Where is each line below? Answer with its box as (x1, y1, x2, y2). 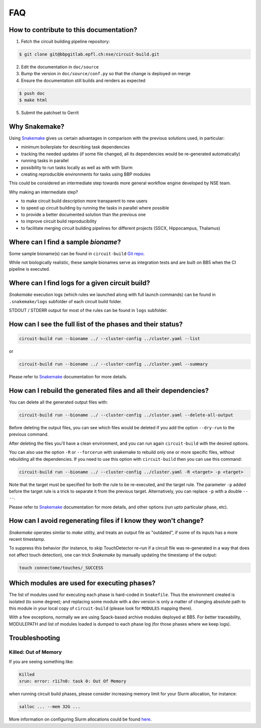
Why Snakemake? (9, 122, 65, 130)
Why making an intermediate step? (9, 189, 78, 195)
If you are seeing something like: (9, 659, 74, 664)
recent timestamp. (9, 536, 45, 542)
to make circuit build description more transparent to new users (21, 198, 147, 204)
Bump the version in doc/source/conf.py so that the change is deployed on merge (21, 71, 191, 77)
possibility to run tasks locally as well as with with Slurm (21, 164, 133, 170)
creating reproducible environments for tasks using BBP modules (21, 171, 151, 177)
